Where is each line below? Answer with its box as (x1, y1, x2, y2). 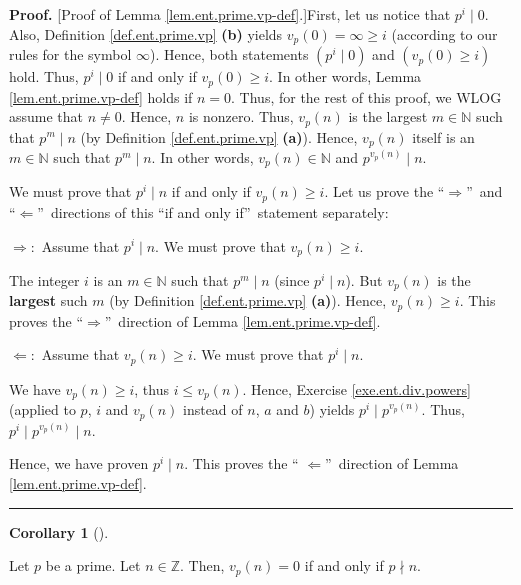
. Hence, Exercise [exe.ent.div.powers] (242, 378, 471, 399)
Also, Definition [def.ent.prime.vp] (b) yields (9, 23, 283, 44)
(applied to (9, 399, 76, 420)
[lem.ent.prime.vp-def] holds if (9, 86, 193, 107)
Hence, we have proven (9, 453, 149, 474)
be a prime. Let (45, 555, 141, 576)
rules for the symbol (9, 44, 132, 65)
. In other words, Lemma (269, 66, 422, 87)
